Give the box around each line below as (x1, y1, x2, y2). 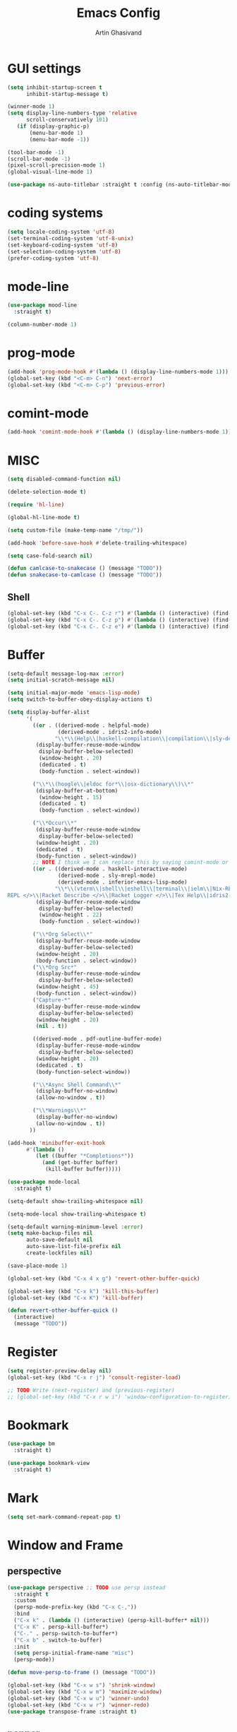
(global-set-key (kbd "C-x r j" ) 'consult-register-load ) (7, 1374, 181, 1381)
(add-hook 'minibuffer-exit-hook (7, 1139, 106, 1146)
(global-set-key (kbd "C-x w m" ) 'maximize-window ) (7, 1688, 162, 1695)
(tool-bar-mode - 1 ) (7, 148, 65, 156)
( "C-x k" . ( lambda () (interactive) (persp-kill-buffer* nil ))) (13, 1617, 210, 1624)
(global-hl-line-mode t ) (7, 514, 80, 521)
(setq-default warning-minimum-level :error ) (7, 1223, 143, 1230)
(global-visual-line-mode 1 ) (7, 168, 93, 176)
